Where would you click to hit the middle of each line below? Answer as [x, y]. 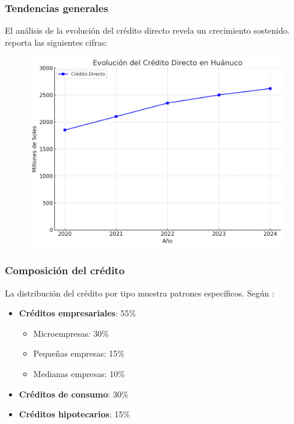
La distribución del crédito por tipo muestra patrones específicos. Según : [140, 293]
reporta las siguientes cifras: [56, 42]
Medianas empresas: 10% [79, 373]
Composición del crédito [65, 270]
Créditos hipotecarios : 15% [75, 414]
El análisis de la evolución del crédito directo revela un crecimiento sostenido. [147, 30]
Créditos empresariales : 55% [78, 313]
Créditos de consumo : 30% [74, 394]
